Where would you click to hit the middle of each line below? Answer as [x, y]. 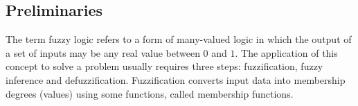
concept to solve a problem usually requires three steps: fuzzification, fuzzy [164, 66]
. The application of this [286, 52]
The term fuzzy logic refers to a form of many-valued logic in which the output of [179, 39]
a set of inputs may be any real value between [103, 52]
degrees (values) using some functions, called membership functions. [150, 93]
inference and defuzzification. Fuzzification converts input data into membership [176, 79]
